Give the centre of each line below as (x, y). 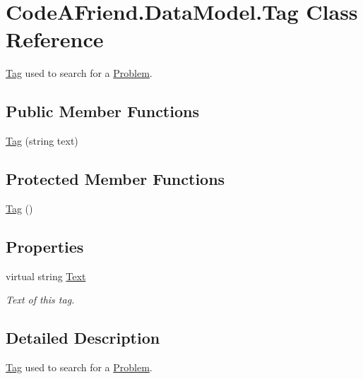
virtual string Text (46, 276)
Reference (55, 39)
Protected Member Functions (115, 179)
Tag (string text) (42, 141)
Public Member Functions (102, 111)
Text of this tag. (40, 300)
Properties (45, 246)
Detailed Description (83, 338)
